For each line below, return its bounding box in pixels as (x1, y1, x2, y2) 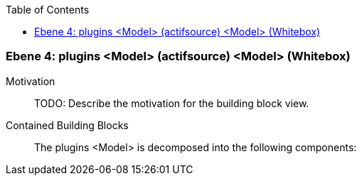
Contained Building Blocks (6, 119, 129, 131)
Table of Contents (6, 4, 90, 16)
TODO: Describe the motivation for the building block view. (34, 97, 309, 109)
